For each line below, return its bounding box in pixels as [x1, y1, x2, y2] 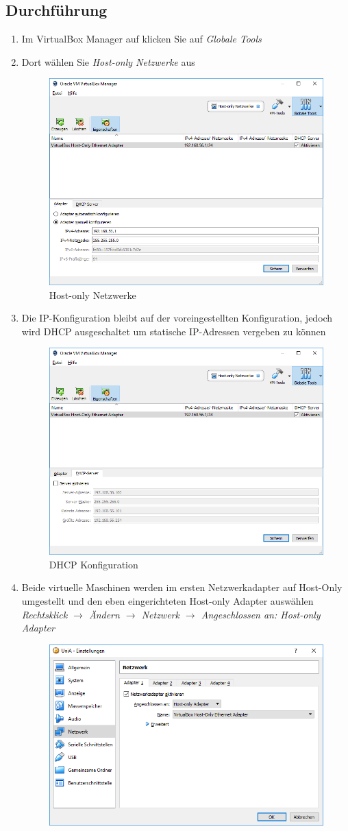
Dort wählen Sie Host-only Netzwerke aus [21, 54, 195, 69]
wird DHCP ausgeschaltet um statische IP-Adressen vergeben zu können [21, 324, 326, 338]
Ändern [88, 607, 120, 621]
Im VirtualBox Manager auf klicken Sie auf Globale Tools [21, 32, 262, 46]
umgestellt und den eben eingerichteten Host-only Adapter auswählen [21, 593, 314, 607]
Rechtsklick [21, 607, 68, 621]
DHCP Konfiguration [49, 557, 138, 571]
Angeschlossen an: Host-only [201, 607, 321, 621]
